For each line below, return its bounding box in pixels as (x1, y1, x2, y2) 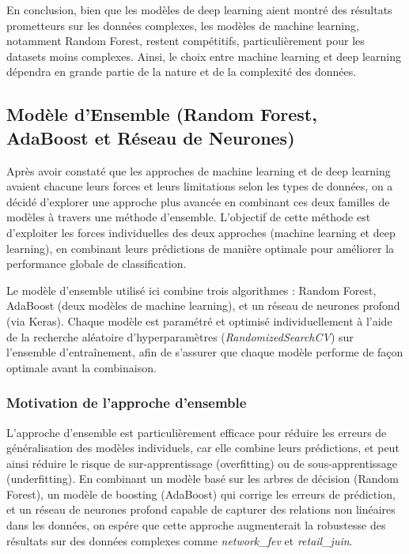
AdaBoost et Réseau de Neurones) (6, 125, 295, 149)
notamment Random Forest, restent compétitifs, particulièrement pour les (6, 32, 365, 49)
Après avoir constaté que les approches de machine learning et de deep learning (6, 162, 391, 179)
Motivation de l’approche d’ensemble (6, 393, 247, 413)
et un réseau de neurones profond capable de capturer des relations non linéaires (6, 501, 396, 518)
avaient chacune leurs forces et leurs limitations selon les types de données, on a (6, 178, 393, 194)
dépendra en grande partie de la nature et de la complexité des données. (6, 63, 357, 80)
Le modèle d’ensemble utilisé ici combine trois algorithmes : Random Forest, (6, 281, 377, 298)
